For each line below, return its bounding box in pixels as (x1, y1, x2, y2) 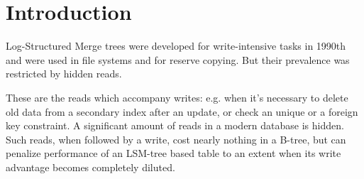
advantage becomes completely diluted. (6, 159, 175, 174)
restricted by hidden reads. (6, 66, 122, 81)
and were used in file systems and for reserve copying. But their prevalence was (6, 52, 350, 67)
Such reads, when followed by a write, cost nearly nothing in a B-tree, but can (6, 131, 346, 146)
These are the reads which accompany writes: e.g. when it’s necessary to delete (6, 89, 348, 104)
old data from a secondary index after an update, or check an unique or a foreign (6, 104, 358, 119)
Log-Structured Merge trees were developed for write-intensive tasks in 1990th (6, 38, 346, 53)
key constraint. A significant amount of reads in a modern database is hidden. (6, 118, 344, 133)
